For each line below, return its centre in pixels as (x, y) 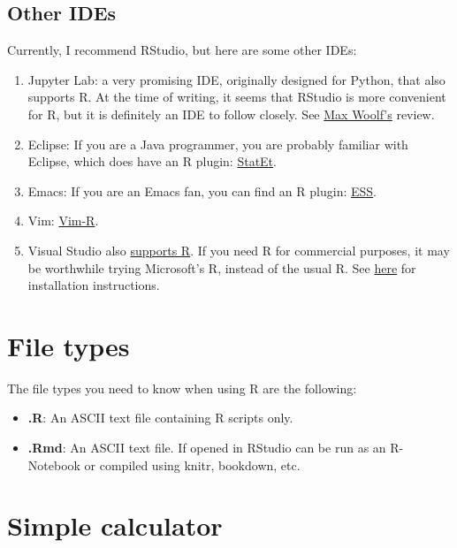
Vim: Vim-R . (63, 221)
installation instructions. (94, 285)
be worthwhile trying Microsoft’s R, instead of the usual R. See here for (222, 267)
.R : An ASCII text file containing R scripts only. (160, 418)
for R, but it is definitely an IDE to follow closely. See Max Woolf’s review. (231, 114)
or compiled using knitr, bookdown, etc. (192, 464)
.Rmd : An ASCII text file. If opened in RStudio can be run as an (207, 448)
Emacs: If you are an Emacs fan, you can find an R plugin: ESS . (202, 190)
